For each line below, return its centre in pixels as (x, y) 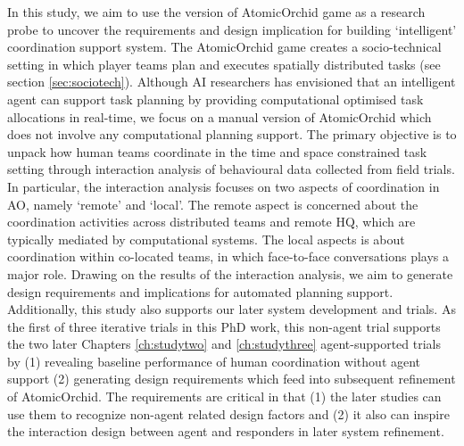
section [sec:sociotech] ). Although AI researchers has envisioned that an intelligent (232, 82)
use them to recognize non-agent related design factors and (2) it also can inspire (228, 413)
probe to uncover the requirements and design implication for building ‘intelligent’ (232, 29)
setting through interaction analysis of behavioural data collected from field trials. (231, 169)
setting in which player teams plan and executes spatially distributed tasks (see (224, 64)
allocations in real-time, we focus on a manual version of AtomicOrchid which (220, 116)
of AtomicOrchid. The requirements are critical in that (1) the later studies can (224, 396)
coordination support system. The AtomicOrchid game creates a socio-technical (224, 47)
